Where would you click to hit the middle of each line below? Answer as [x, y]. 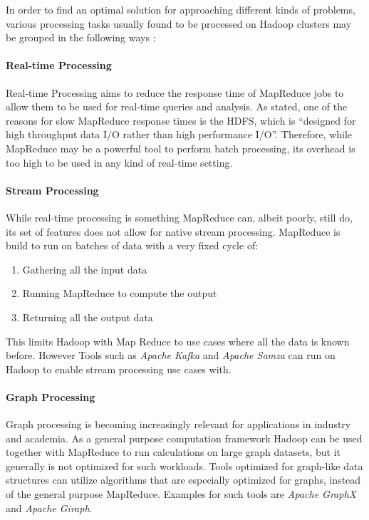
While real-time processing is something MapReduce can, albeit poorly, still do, [179, 217]
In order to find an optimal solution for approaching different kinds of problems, [181, 9]
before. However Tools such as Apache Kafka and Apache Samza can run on [171, 355]
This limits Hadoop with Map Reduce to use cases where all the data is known [178, 341]
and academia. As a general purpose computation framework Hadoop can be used [184, 438]
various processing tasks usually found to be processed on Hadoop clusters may [179, 23]
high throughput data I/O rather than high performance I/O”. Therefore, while [179, 134]
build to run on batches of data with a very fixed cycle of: [132, 245]
